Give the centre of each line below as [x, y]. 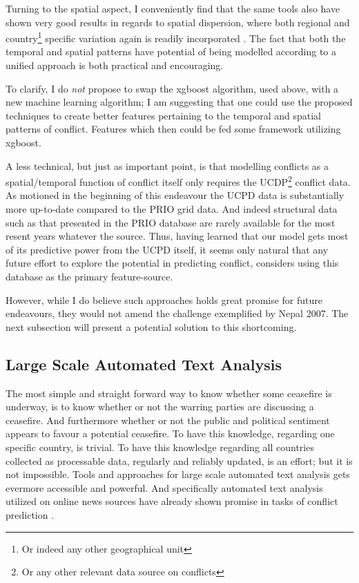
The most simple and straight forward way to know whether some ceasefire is [169, 393]
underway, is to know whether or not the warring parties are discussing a [160, 407]
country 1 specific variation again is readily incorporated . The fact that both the [176, 37]
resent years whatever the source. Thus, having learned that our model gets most [177, 236]
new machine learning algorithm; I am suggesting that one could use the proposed [179, 102]
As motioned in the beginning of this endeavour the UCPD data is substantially [175, 195]
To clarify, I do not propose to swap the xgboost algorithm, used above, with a [172, 88]
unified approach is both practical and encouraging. [115, 65]
